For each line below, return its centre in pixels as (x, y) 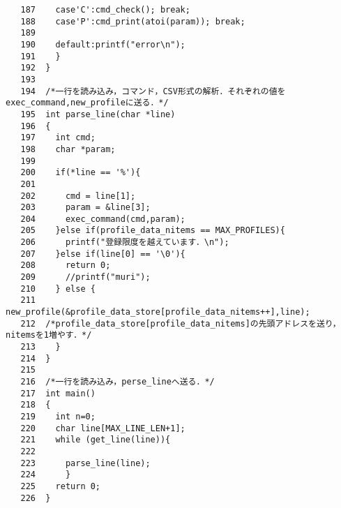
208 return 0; (66, 266)
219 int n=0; (58, 416)
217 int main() (58, 393)
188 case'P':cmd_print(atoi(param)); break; (133, 21)
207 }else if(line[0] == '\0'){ (103, 254)
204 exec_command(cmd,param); (103, 219)
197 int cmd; (58, 138)
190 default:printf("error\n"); (103, 44)
